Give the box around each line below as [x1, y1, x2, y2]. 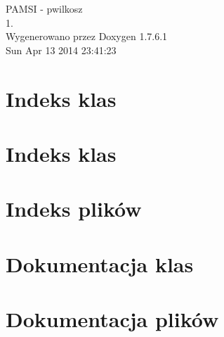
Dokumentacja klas [6, 249, 194, 278]
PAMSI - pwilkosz [6, 1, 83, 15]
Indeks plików [6, 194, 142, 223]
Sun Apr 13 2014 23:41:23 [6, 42, 117, 57]
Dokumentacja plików [6, 305, 219, 333]
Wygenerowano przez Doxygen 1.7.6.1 [6, 29, 168, 44]
